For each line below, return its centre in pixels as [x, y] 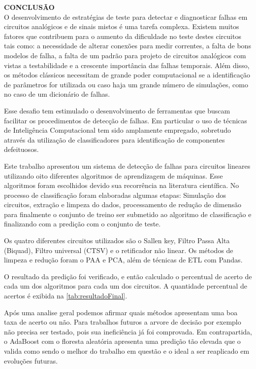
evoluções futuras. [31, 360]
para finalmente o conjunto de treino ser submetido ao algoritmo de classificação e [128, 214]
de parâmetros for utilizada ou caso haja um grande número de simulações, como [126, 84]
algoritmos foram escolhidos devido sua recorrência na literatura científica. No [122, 185]
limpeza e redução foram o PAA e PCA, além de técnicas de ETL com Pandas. [123, 260]
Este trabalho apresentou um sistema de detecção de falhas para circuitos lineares [127, 166]
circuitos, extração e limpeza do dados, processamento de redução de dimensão [123, 204]
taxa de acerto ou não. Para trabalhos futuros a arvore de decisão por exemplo [123, 322]
